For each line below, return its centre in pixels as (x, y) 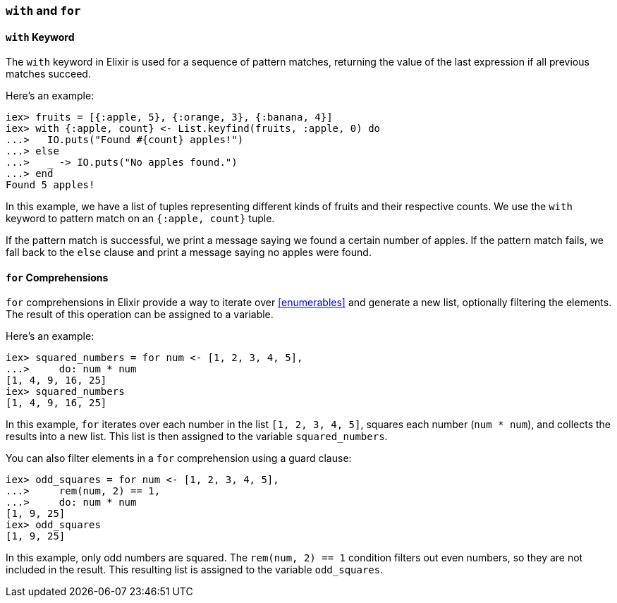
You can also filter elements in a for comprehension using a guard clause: (179, 458)
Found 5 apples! (50, 185)
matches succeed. (48, 74)
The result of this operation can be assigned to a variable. (140, 315)
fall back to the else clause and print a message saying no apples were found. (189, 252)
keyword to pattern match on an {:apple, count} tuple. (140, 219)
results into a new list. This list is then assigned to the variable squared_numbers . (197, 437)
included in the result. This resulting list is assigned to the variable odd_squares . (195, 570)
